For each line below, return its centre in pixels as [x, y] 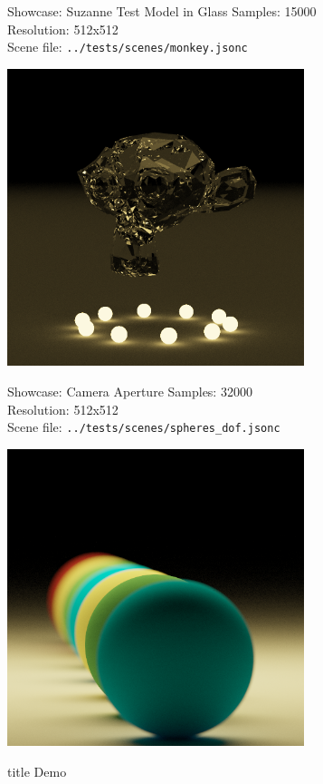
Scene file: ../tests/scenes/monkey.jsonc [128, 47]
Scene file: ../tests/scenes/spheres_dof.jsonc [144, 427]
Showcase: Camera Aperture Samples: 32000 [130, 392]
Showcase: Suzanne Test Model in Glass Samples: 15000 [162, 11]
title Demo [37, 772]
